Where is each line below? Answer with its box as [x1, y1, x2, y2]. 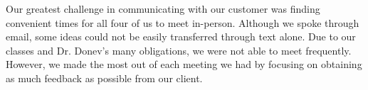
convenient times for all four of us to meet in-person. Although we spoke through [6, 15, 359, 30]
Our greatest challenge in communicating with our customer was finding [6, 1, 320, 16]
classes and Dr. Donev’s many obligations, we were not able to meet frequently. [6, 43, 352, 57]
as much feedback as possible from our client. [6, 70, 203, 85]
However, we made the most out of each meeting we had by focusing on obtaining [6, 57, 362, 72]
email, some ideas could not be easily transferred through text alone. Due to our [6, 29, 356, 44]
